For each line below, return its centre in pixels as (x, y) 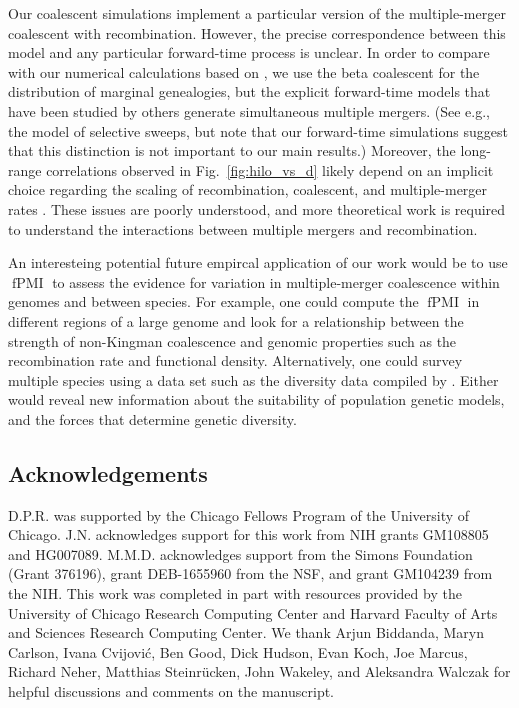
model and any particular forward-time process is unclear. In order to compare (249, 52)
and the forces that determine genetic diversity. (152, 418)
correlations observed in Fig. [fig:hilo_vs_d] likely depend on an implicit (270, 169)
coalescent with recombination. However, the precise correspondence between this (257, 32)
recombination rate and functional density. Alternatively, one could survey (235, 360)
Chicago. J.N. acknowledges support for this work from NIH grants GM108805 (248, 534)
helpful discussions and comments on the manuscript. (171, 691)
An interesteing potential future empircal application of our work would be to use (258, 262)
